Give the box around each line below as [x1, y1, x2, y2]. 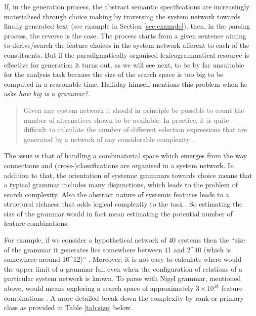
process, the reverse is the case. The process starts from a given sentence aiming [4, 30, 247, 40]
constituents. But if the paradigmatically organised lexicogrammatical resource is [4, 49, 249, 60]
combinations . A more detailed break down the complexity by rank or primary [4, 292, 244, 303]
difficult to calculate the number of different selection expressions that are [23, 124, 247, 135]
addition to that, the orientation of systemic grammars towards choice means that [4, 170, 253, 180]
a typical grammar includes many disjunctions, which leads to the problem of [4, 179, 238, 190]
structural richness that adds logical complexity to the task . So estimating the [4, 199, 243, 209]
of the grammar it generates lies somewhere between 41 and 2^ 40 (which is [4, 244, 231, 254]
